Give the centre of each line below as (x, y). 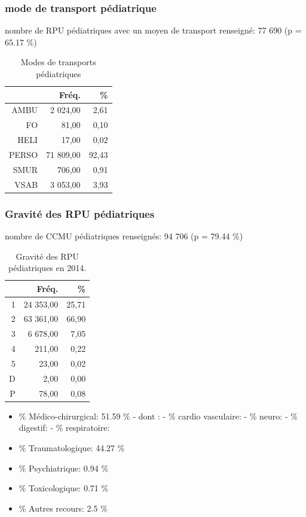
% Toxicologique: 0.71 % (64, 488)
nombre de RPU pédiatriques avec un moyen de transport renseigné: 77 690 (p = (153, 30)
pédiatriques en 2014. (48, 268)
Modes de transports (58, 62)
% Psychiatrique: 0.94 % (64, 468)
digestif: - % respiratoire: (64, 428)
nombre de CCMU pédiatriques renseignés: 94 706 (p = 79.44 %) (124, 235)
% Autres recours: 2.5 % (63, 508)
